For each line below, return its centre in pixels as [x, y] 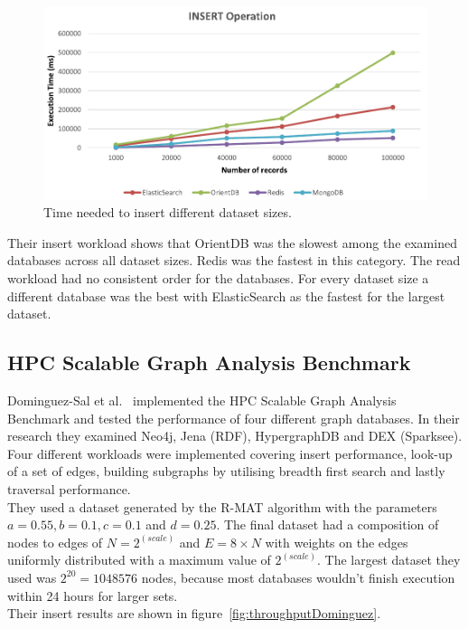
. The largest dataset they [388, 560]
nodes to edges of [55, 542]
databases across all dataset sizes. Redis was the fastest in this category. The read [234, 260]
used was [32, 577]
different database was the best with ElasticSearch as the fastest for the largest [226, 295]
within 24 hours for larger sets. [93, 595]
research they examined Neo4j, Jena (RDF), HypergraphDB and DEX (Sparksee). [235, 436]
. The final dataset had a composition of [328, 524]
